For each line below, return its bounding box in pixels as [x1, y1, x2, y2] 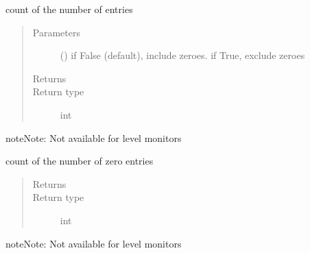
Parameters [32, 25, 80, 39]
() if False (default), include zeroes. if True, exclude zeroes [60, 48, 305, 62]
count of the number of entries [5, 2, 133, 16]
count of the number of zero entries [5, 154, 154, 168]
